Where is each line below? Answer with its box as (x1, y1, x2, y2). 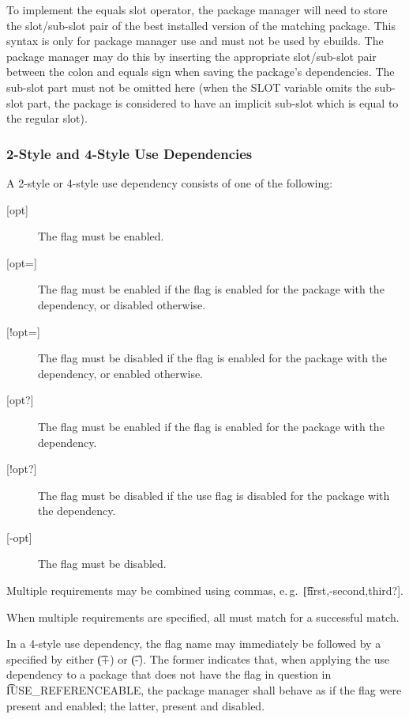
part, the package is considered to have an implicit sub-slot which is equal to (27, 94, 399, 111)
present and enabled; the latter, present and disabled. (6, 697, 265, 713)
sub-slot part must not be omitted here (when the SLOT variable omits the (6, 78, 372, 95)
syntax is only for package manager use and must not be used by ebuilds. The (6, 32, 384, 49)
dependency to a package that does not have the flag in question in (6, 666, 332, 683)
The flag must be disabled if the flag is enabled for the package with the (38, 350, 388, 366)
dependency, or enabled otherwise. (38, 365, 204, 381)
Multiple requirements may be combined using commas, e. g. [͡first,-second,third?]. (6, 582, 403, 599)
